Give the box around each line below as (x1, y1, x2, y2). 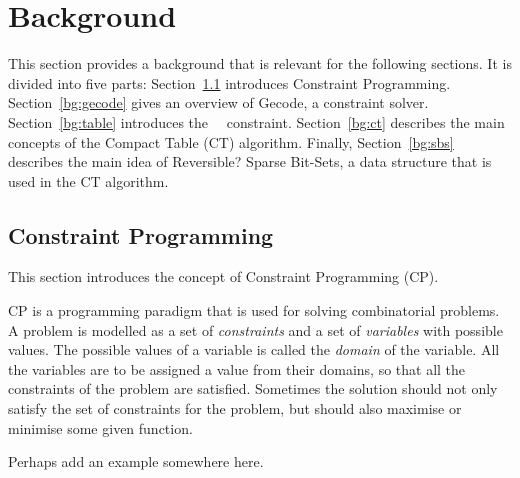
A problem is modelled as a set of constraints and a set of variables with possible (8, 319, 503, 340)
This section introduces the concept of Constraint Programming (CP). (8, 266, 439, 287)
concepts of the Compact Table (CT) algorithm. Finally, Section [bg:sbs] (8, 131, 454, 152)
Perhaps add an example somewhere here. (8, 451, 264, 472)
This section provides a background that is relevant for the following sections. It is (8, 53, 512, 74)
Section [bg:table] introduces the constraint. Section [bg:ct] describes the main (8, 111, 505, 132)
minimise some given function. (8, 417, 193, 438)
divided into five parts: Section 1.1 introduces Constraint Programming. (8, 72, 451, 93)
